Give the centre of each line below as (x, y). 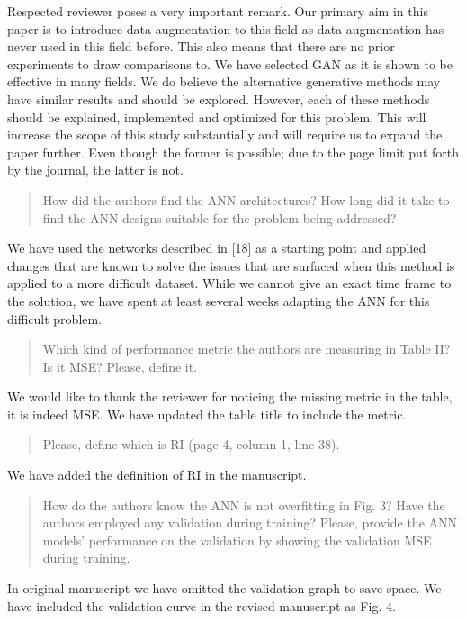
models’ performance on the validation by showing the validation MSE (237, 540)
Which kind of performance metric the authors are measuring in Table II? (246, 349)
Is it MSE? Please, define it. (120, 366)
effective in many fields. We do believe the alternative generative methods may (224, 81)
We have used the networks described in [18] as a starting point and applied (217, 248)
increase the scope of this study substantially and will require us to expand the (225, 135)
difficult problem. (55, 318)
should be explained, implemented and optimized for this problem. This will (217, 117)
